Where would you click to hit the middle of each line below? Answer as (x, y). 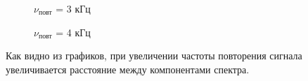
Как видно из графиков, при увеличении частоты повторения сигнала (154, 56)
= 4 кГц (73, 32)
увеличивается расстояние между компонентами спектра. (128, 69)
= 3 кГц (73, 8)
